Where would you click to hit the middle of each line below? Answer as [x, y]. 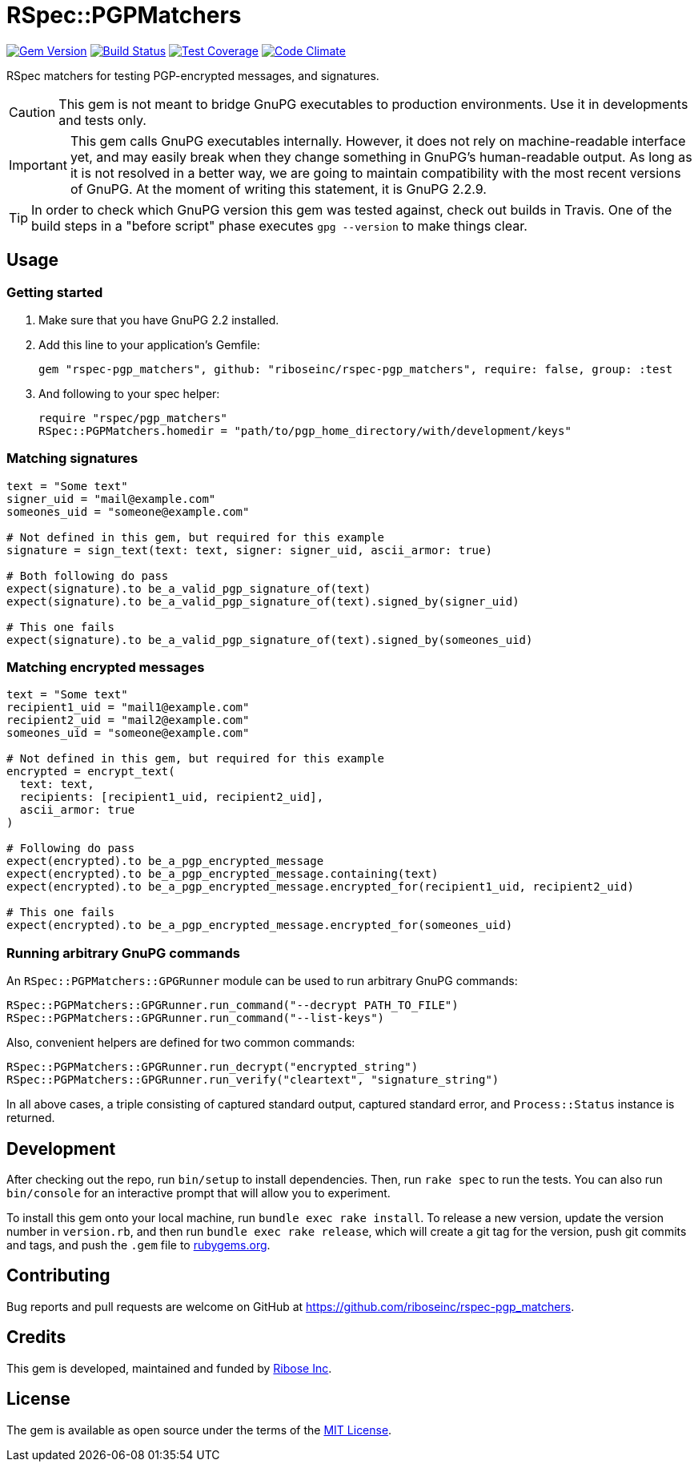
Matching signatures [72, 458]
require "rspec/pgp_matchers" [133, 418]
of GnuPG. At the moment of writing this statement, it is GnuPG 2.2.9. [278, 189]
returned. [31, 1118]
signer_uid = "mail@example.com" [111, 499]
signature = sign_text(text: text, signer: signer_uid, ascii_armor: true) [249, 550]
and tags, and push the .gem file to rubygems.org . [138, 1245]
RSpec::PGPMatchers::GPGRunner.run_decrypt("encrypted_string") [213, 1067]
